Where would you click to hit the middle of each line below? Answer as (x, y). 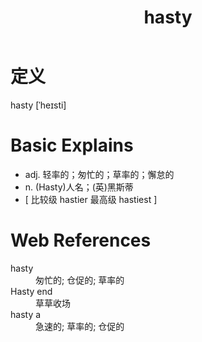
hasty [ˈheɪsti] (38, 105)
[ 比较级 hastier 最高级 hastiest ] (91, 199)
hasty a (26, 314)
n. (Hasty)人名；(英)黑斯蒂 (79, 187)
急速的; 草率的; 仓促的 (80, 326)
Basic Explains (72, 145)
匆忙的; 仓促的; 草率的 (80, 280)
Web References (81, 240)
